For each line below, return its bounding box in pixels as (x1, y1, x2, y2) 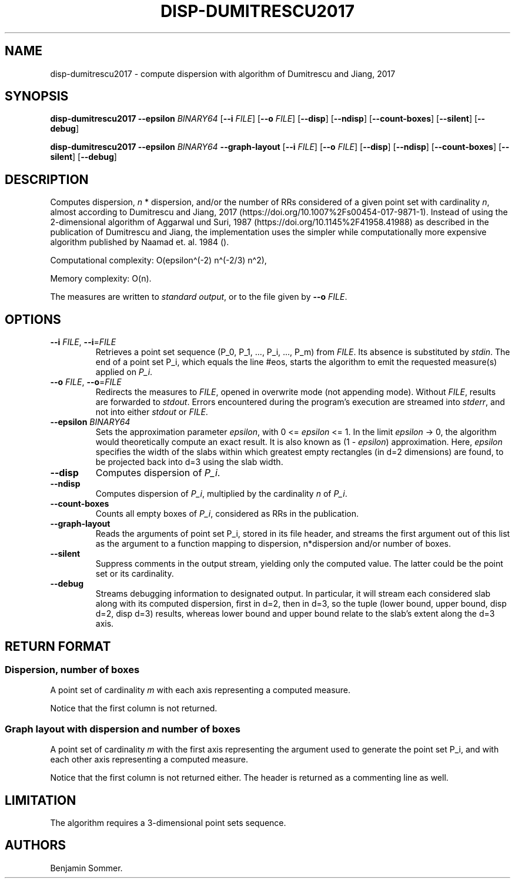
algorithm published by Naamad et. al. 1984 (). (50, 237, 229, 247)
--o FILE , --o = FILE (50, 377, 122, 387)
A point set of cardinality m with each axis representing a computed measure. (50, 685, 351, 695)
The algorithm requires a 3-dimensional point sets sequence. (50, 817, 286, 828)
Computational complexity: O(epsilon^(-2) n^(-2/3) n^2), (50, 255, 267, 266)
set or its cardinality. (95, 568, 174, 579)
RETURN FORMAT (5, 638, 111, 654)
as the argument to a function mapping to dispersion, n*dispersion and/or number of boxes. (95, 539, 452, 549)
